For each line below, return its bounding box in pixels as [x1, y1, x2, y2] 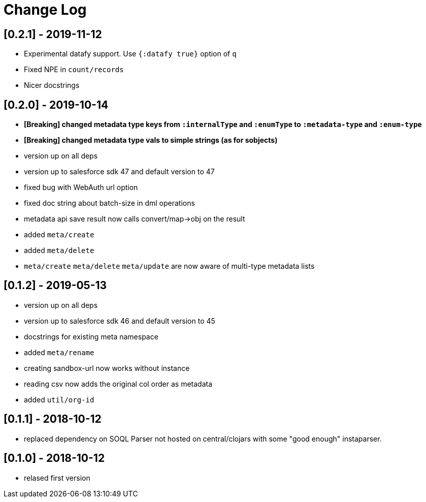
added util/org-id [24, 395, 94, 404]
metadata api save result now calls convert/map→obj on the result [24, 214, 245, 224]
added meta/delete [24, 246, 94, 255]
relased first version [24, 473, 90, 482]
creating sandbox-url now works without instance [24, 363, 190, 372]
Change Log [4, 1, 87, 18]
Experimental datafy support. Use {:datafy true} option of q [24, 49, 237, 58]
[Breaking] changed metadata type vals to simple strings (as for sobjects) [24, 136, 278, 145]
